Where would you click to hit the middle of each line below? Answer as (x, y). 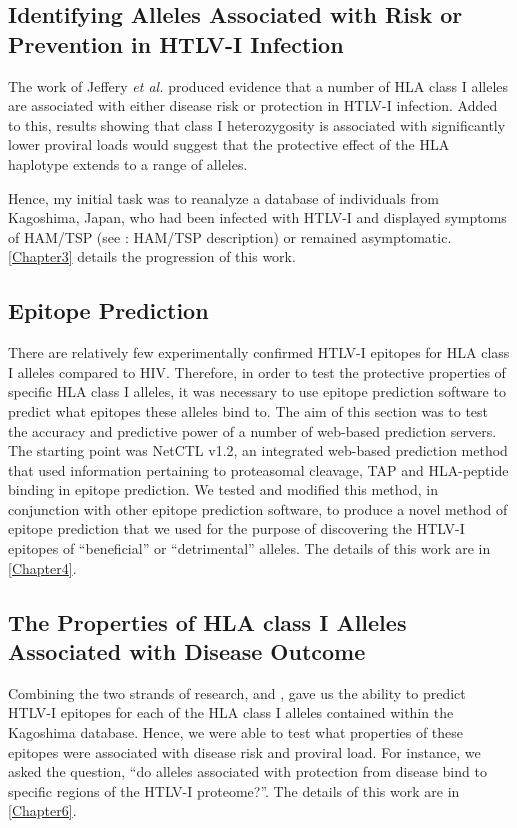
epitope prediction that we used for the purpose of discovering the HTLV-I (236, 528)
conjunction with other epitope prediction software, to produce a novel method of (258, 508)
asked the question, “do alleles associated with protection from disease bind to (247, 771)
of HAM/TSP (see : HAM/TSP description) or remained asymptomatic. (230, 236)
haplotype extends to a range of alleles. (128, 163)
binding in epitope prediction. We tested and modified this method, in (223, 489)
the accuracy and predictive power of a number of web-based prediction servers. (252, 430)
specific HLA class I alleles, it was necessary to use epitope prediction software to (257, 391)
